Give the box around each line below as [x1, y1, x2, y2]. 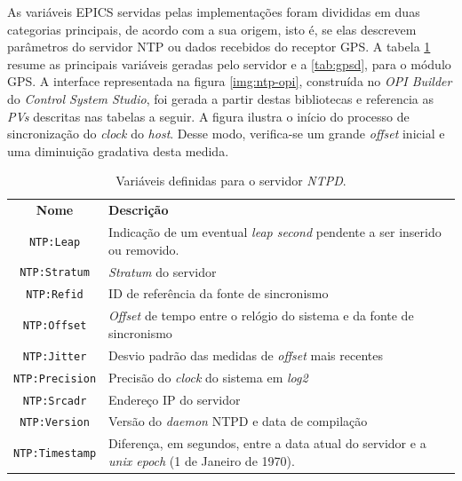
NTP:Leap [28, 235, 81, 248]
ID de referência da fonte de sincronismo [108, 284, 329, 303]
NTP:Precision [13, 372, 97, 385]
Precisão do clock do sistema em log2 [108, 367, 308, 386]
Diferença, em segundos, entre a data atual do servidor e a [108, 434, 426, 453]
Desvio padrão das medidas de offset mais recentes [108, 345, 383, 364]
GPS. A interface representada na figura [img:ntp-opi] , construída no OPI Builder [7, 72, 452, 91]
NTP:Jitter [22, 350, 87, 363]
